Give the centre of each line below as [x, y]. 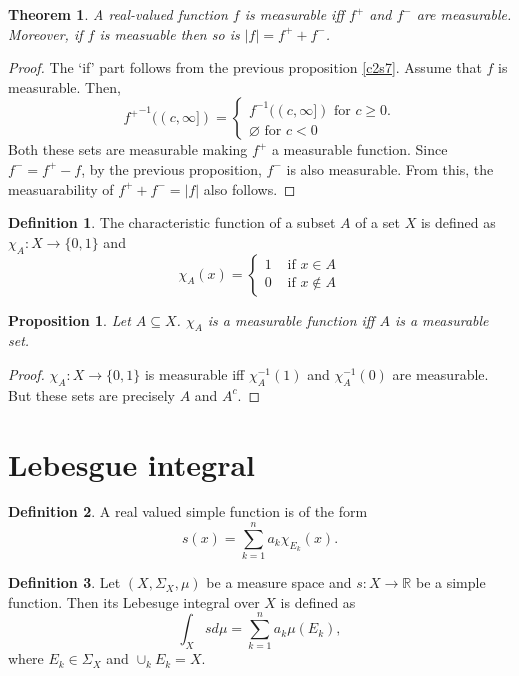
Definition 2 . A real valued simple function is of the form [188, 511]
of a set [377, 222]
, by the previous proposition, [171, 168]
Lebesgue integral [132, 463]
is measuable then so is [169, 33]
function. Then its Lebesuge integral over [134, 601]
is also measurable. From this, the [390, 168]
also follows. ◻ [249, 188]
